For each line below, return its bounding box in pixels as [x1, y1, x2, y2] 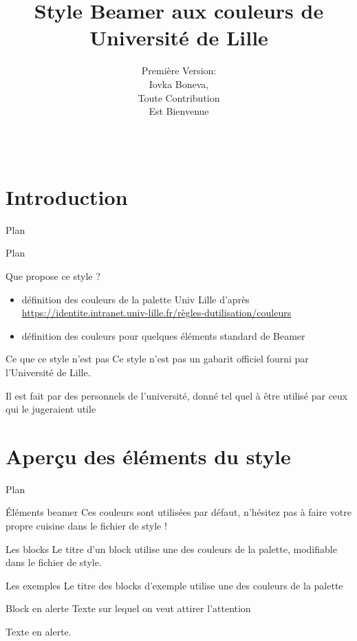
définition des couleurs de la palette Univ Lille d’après [21, 292, 250, 306]
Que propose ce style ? [6, 269, 100, 283]
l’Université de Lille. [6, 365, 91, 379]
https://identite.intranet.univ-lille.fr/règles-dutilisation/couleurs [21, 305, 292, 320]
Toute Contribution [138, 90, 220, 105]
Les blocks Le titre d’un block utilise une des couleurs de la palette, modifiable [6, 541, 337, 556]
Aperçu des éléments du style [6, 442, 291, 470]
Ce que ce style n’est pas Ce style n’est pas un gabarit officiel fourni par [6, 351, 309, 366]
